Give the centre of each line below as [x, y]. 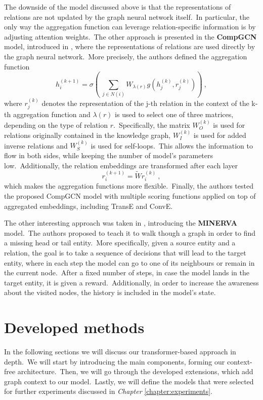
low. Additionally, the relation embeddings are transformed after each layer [121, 165]
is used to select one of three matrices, [174, 114]
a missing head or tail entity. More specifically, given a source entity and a [120, 243]
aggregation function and [52, 114]
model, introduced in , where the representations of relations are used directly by [130, 46]
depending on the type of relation [56, 124]
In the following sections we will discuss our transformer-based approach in [120, 351]
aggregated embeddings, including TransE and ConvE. [89, 206]
